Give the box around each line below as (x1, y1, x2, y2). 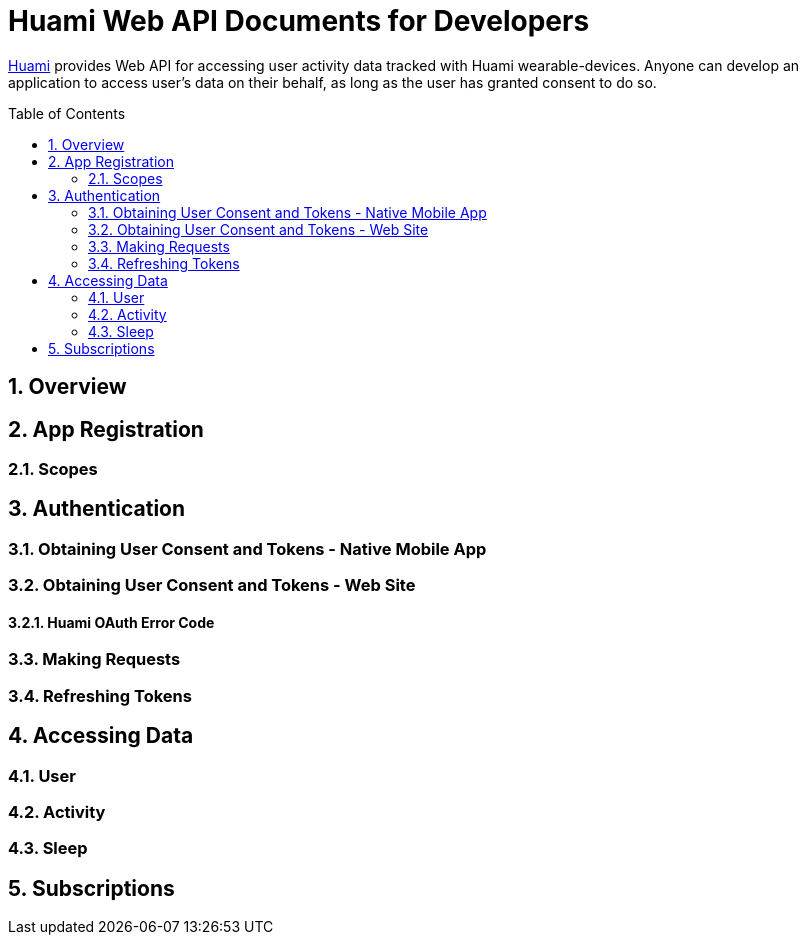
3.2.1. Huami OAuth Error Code (8, 613, 215, 631)
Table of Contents (8, 104, 126, 122)
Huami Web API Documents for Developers (8, 4, 590, 38)
